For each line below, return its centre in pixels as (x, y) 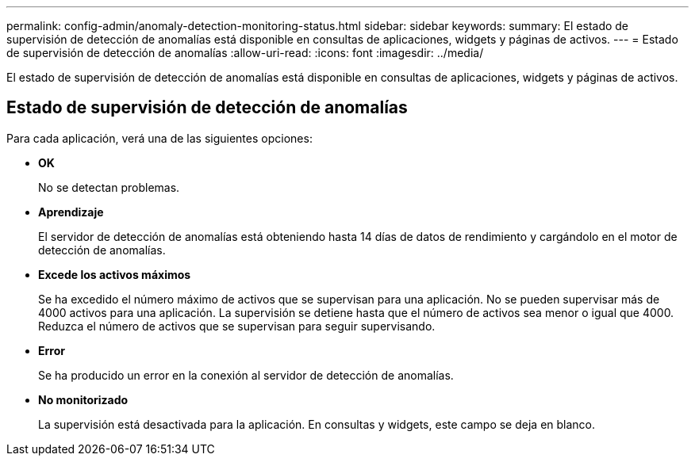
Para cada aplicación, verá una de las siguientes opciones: (159, 138)
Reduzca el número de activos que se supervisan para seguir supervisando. (237, 326)
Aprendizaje (71, 212)
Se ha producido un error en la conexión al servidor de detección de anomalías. (246, 375)
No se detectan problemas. (109, 187)
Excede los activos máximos (115, 274)
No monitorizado (83, 399)
